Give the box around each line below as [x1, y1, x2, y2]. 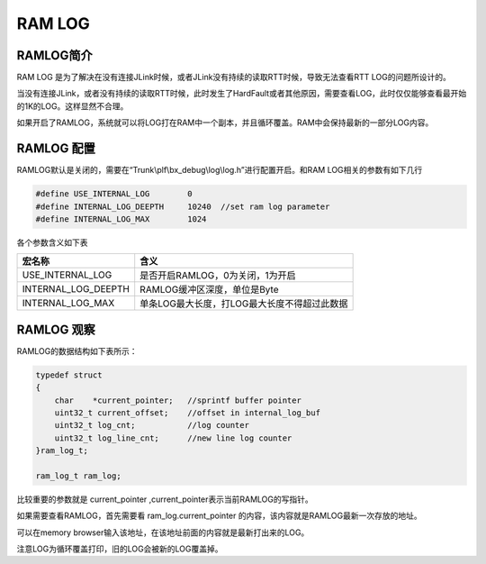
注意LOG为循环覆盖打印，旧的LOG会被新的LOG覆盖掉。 [16, 543, 224, 554]
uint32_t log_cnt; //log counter [54, 420, 249, 431]
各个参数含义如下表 [16, 237, 88, 248]
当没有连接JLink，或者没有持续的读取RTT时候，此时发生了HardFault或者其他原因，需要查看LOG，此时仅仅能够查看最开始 [16, 88, 467, 99]
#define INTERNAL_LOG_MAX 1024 [35, 214, 207, 224]
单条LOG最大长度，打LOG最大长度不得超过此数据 [139, 297, 348, 310]
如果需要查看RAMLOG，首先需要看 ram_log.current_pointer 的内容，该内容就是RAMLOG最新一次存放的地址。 [16, 510, 422, 522]
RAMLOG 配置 [16, 141, 96, 157]
